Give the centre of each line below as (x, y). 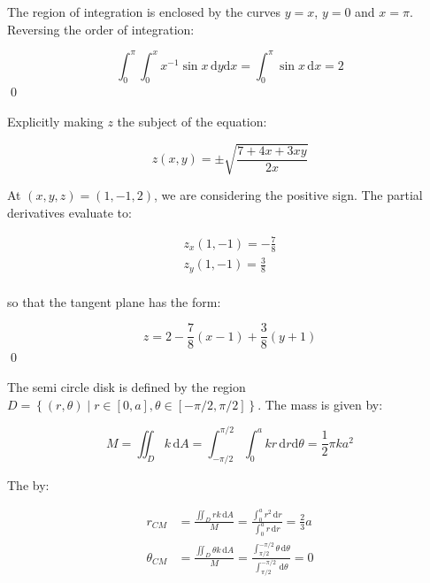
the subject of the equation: (192, 122)
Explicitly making (55, 122)
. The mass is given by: (320, 404)
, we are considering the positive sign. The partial (288, 195)
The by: (28, 484)
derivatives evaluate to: (69, 212)
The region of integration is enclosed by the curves (144, 12)
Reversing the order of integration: (101, 29)
